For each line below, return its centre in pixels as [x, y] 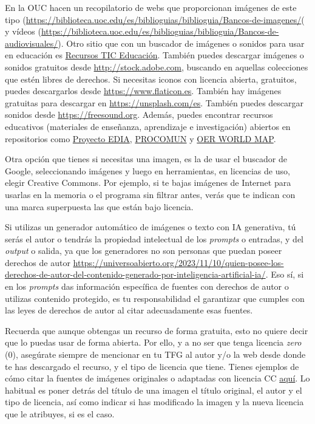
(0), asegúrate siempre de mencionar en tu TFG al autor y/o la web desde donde [155, 354]
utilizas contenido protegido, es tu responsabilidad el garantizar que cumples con [155, 298]
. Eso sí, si [285, 274]
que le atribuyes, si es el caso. [60, 414]
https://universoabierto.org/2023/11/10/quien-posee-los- [178, 262]
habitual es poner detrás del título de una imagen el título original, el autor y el [154, 390]
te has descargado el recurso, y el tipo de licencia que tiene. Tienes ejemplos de [152, 366]
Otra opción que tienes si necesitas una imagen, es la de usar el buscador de [146, 159]
